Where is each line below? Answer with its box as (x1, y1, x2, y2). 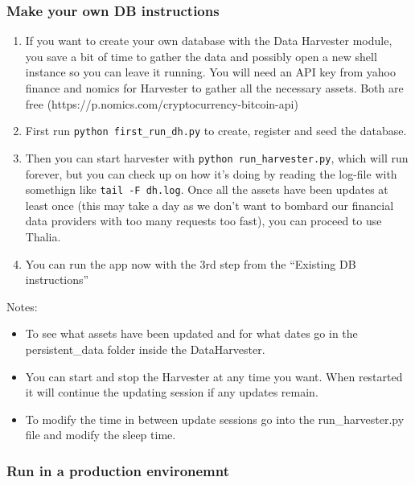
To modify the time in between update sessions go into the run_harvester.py (25, 410, 405, 427)
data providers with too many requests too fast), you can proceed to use (25, 212, 382, 229)
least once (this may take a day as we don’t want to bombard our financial (25, 196, 394, 213)
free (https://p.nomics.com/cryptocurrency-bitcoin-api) (25, 95, 298, 112)
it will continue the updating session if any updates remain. (25, 384, 318, 401)
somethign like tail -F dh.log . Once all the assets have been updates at (25, 181, 388, 198)
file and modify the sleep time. (25, 426, 176, 443)
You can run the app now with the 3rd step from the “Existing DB (25, 255, 356, 272)
